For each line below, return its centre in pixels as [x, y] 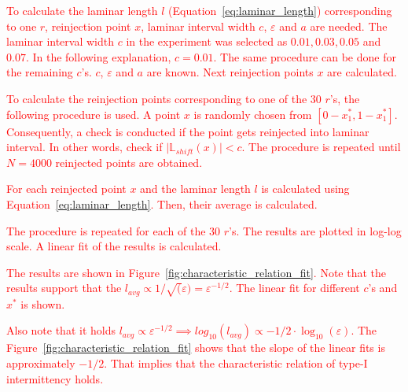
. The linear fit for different [294, 288]
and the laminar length [195, 189]
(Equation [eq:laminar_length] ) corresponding [280, 10]
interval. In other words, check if [85, 147]
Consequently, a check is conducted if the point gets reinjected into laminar [188, 131]
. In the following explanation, [98, 56]
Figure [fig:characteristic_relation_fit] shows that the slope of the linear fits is [196, 348]
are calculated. [362, 72]
